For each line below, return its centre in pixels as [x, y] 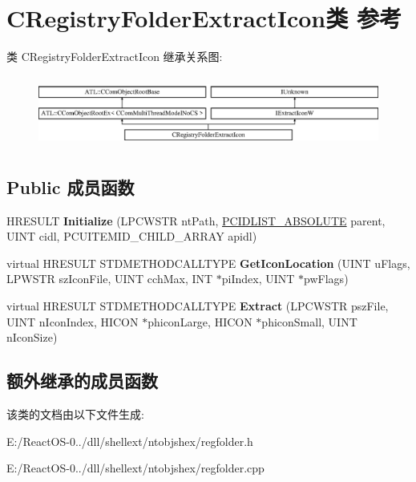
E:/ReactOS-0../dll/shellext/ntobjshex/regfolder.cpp [135, 468]
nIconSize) [32, 337]
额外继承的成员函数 [82, 381]
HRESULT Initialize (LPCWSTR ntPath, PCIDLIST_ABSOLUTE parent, [196, 220]
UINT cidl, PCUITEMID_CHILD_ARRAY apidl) [132, 236]
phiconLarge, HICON [200, 321]
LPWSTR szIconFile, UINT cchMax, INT [110, 279]
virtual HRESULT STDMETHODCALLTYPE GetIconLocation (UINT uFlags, [208, 263]
